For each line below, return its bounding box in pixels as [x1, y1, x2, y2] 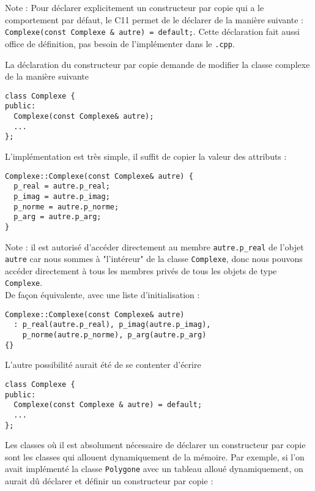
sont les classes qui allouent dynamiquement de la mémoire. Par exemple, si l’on [5, 450, 305, 463]
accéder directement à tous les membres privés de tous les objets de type [5, 264, 277, 277]
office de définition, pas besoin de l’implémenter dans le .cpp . [5, 37, 235, 50]
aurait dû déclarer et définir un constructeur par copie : [5, 474, 213, 487]
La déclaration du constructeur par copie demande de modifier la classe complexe [5, 58, 310, 70]
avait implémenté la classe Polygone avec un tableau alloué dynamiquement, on [5, 462, 303, 475]
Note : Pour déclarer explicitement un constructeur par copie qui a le [5, 1, 264, 13]
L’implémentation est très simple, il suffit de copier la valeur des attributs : [5, 149, 287, 162]
